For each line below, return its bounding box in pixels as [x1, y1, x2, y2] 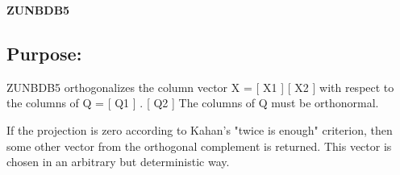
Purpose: [6, 40, 82, 65]
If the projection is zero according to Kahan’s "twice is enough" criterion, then [6, 121, 393, 138]
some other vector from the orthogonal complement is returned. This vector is [6, 137, 392, 154]
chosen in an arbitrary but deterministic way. [6, 153, 230, 170]
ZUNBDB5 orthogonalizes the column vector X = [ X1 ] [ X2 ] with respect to [6, 78, 394, 95]
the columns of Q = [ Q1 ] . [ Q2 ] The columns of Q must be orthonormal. [6, 94, 379, 111]
